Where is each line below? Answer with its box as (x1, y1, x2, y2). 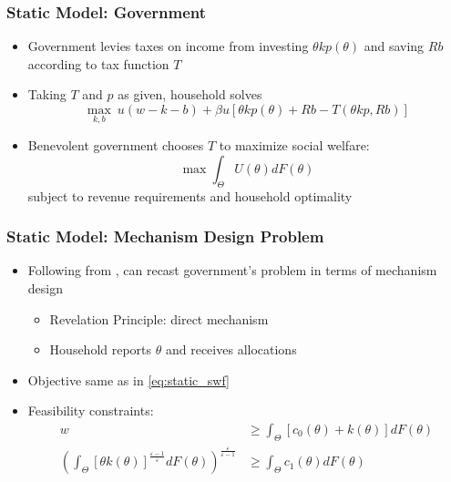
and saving (364, 36, 425, 56)
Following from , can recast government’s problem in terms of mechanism (27, 261, 437, 280)
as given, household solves (118, 85, 262, 104)
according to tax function (27, 54, 169, 73)
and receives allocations (165, 340, 297, 359)
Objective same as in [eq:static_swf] (27, 370, 230, 389)
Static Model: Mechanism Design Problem (6, 225, 324, 248)
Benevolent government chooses (27, 136, 204, 155)
